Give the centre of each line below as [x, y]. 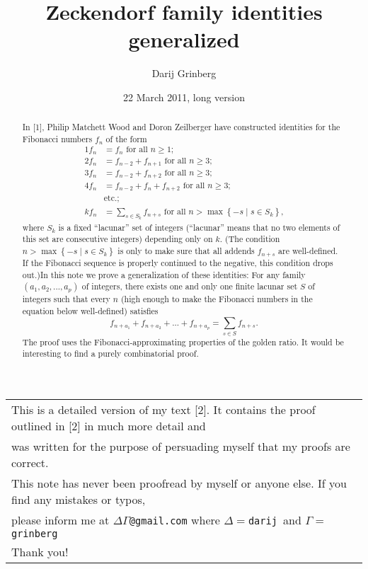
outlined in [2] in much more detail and [109, 425]
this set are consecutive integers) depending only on [117, 239]
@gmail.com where [174, 519]
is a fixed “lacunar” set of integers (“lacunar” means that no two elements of [199, 227]
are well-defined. [308, 250]
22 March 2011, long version [184, 97]
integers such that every [66, 299]
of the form [126, 138]
